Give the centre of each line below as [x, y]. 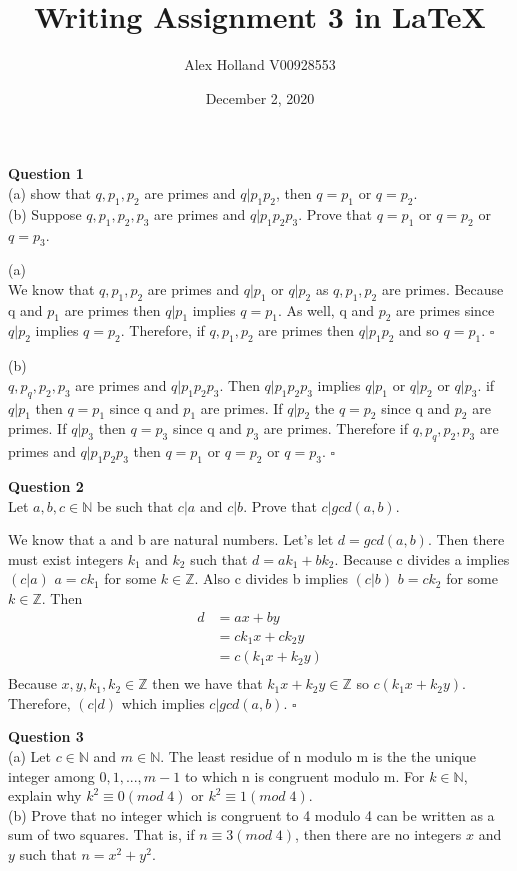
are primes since [445, 309]
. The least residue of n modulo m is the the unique [318, 755]
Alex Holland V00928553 [260, 64]
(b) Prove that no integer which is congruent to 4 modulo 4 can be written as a [251, 814]
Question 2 [46, 486]
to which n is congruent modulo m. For [304, 775]
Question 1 [46, 173]
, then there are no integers [378, 834]
